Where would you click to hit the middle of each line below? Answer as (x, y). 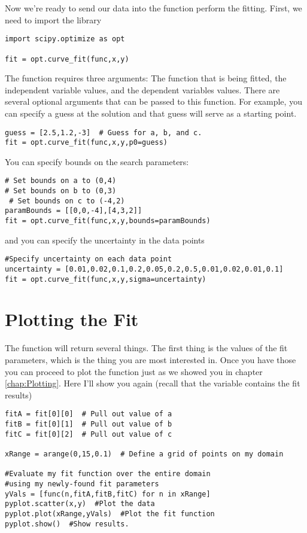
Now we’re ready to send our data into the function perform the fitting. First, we (153, 8)
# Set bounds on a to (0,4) (61, 181)
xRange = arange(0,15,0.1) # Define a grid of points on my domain (144, 454)
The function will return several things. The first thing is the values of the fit (146, 348)
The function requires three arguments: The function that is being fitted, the (146, 78)
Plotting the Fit (72, 319)
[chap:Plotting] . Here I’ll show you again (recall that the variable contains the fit (153, 383)
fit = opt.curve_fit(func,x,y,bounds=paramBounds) (108, 221)
